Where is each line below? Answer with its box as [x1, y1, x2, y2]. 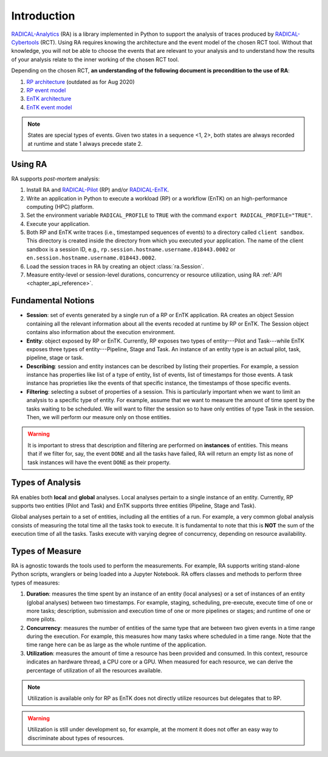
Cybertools [11, 38, 39, 46]
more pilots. [26, 615, 56, 623]
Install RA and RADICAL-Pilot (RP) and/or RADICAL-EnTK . [26, 186, 169, 194]
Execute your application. [26, 220, 91, 227]
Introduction [11, 9, 75, 22]
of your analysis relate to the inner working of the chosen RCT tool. [11, 55, 179, 63]
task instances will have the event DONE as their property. [27, 459, 171, 466]
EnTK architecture [26, 95, 72, 103]
